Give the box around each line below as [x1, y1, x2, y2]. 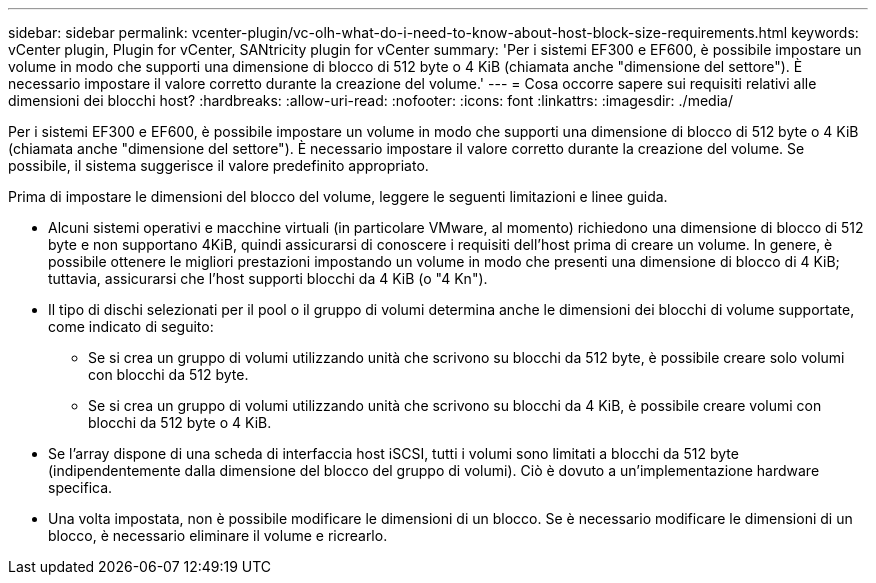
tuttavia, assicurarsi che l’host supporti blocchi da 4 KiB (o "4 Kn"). [48, 270, 488, 287]
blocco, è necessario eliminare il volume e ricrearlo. [48, 527, 388, 544]
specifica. [48, 479, 113, 496]
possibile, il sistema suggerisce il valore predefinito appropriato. [8, 157, 429, 174]
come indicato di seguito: [48, 318, 214, 335]
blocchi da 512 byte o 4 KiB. [88, 414, 272, 431]
